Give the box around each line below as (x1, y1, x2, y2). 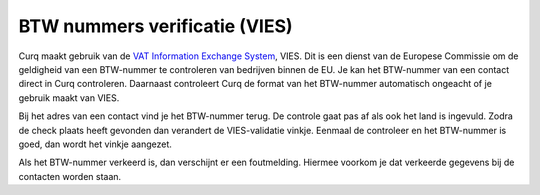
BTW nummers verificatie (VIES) (18, 15, 294, 37)
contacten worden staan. (18, 170, 122, 182)
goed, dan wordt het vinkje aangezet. (18, 138, 172, 150)
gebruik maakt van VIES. (18, 91, 120, 104)
